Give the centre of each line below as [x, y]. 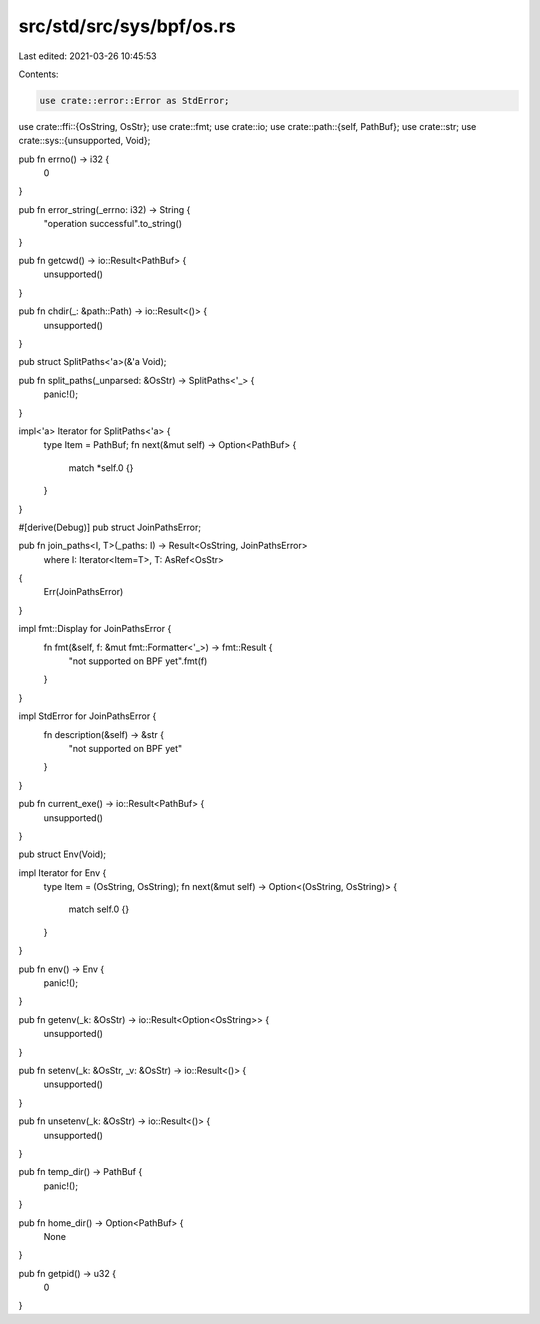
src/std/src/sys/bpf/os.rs [127, 26]
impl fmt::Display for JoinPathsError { [95, 629]
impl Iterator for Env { [62, 872]
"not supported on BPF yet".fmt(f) [138, 661]
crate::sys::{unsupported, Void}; [84, 141]
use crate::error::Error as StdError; [134, 100]
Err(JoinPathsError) [83, 592]
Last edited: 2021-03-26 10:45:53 [87, 56]
